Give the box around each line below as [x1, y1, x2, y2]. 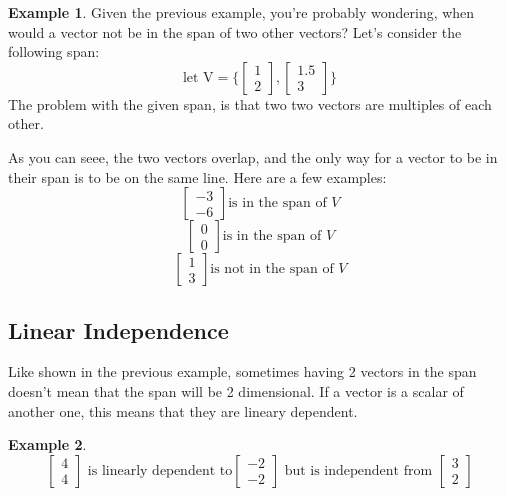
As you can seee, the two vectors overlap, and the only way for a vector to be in [8, 146, 498, 167]
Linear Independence [8, 314, 229, 345]
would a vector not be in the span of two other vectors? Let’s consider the [8, 21, 462, 42]
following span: [8, 41, 100, 62]
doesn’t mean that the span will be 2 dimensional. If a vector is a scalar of [8, 380, 464, 401]
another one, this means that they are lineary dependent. [8, 400, 358, 421]
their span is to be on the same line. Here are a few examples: [8, 166, 387, 187]
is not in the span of [210, 262, 334, 277]
